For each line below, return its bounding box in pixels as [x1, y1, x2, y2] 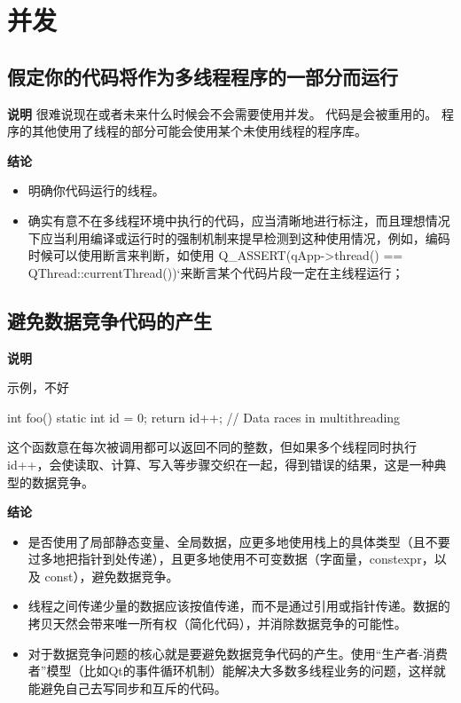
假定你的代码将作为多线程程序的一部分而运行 [7, 62, 398, 90]
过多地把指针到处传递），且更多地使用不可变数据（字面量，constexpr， [27, 549, 434, 568]
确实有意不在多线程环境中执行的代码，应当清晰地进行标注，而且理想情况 [27, 210, 450, 229]
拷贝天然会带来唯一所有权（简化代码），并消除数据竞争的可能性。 [27, 614, 407, 633]
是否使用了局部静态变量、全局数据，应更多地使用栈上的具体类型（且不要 [27, 532, 450, 550]
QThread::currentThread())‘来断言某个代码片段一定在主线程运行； [27, 263, 404, 281]
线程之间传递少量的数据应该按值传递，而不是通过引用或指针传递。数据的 [27, 596, 450, 615]
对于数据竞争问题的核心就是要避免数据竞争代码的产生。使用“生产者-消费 [27, 644, 449, 662]
